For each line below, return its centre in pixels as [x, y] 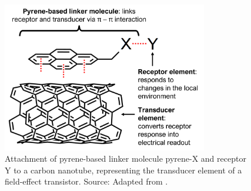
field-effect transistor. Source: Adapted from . [86, 181]
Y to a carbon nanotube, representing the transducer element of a [123, 170]
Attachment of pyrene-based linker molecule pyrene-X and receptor [125, 158]
